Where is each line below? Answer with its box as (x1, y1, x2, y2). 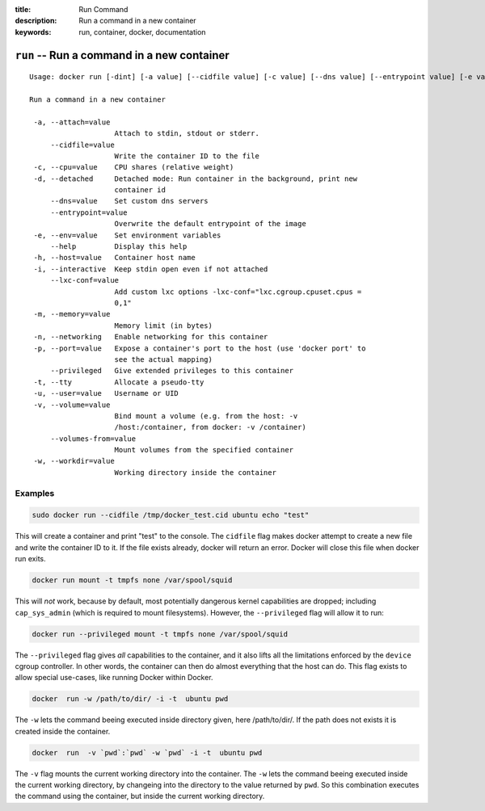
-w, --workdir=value (33, 456, 115, 466)
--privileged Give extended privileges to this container (50, 366, 294, 376)
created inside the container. (15, 726, 111, 736)
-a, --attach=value (33, 117, 111, 127)
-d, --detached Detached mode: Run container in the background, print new (33, 174, 358, 183)
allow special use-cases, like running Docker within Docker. (15, 673, 213, 683)
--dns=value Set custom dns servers (50, 196, 209, 206)
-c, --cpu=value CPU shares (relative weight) (33, 162, 234, 172)
